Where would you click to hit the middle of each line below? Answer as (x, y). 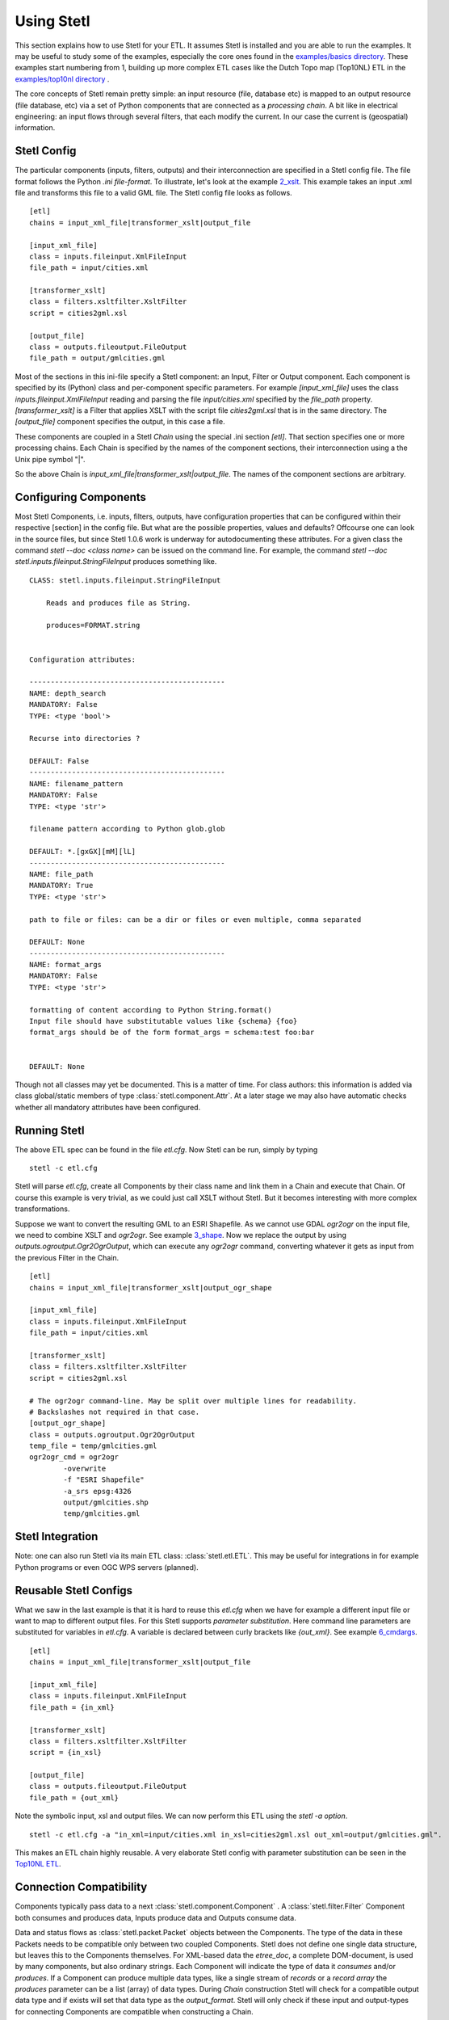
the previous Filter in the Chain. (67, 1257)
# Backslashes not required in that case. (115, 1412)
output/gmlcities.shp (106, 1502)
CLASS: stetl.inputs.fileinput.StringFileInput (125, 580)
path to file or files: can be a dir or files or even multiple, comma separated (195, 920)
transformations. (42, 1209)
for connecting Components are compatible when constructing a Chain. (134, 2011)
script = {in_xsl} (66, 1753)
